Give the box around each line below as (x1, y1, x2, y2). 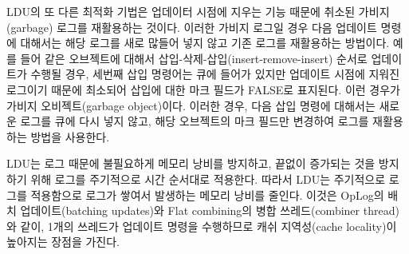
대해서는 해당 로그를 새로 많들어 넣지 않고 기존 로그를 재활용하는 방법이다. (20, 34, 390, 51)
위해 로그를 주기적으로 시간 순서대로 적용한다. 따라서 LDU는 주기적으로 (30, 170, 386, 187)
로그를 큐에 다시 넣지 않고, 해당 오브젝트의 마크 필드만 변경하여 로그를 (20, 113, 369, 129)
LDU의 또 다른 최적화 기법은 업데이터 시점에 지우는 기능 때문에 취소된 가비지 (6, 3, 390, 19)
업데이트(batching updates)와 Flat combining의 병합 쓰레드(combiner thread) (20, 202, 399, 219)
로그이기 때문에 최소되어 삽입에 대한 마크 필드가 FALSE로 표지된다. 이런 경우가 (6, 81, 400, 97)
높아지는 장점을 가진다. (6, 233, 120, 250)
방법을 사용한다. (30, 128, 110, 145)
